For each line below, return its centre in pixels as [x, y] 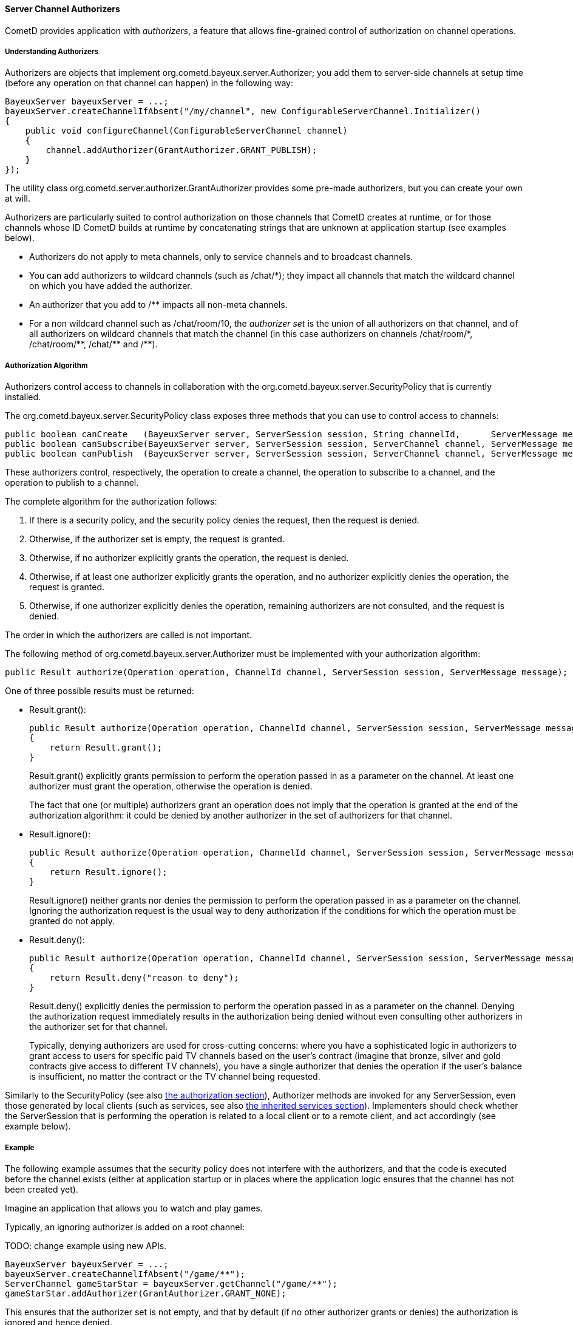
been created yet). [42, 1189]
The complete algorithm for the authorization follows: [111, 502]
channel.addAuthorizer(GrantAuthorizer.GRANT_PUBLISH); [181, 150]
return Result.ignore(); [108, 872]
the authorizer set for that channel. [98, 1027]
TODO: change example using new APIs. [86, 1245]
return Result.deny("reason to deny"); [144, 978]
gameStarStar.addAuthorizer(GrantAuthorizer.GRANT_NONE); [146, 1293]
